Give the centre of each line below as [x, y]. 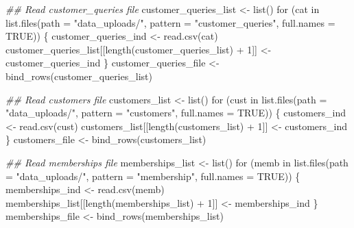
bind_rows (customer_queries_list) [79, 76]
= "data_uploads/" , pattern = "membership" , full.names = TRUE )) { [153, 176]
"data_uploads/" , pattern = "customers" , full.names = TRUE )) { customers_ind [176, 113]
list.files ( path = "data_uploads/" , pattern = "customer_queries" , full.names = [170, 22]
